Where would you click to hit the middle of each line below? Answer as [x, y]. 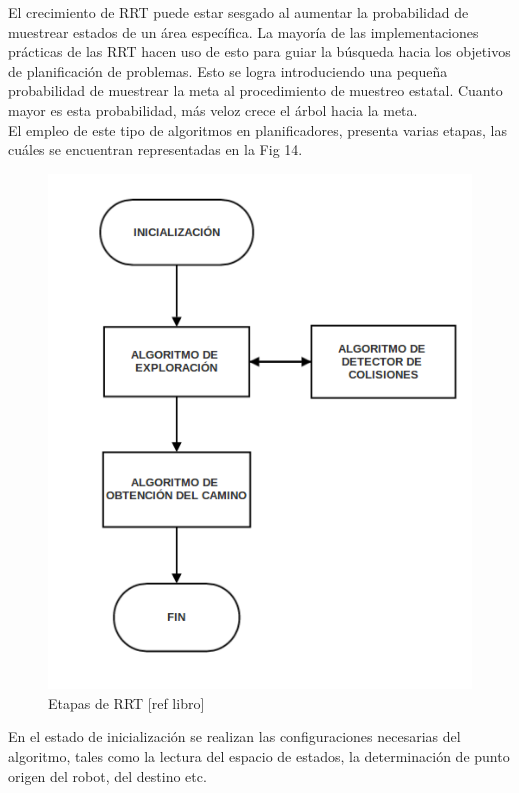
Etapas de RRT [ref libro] [126, 702]
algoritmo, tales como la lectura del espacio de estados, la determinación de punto [259, 756]
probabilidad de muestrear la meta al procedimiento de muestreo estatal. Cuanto [255, 90]
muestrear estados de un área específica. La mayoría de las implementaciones [243, 31]
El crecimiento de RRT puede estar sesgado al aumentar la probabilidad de [238, 12]
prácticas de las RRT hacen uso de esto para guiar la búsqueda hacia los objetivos [259, 51]
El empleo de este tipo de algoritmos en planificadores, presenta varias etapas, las [258, 129]
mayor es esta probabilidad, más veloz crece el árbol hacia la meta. [213, 109]
